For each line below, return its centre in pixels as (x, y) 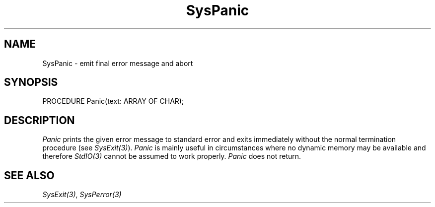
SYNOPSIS (31, 82)
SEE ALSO (29, 175)
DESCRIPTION (39, 120)
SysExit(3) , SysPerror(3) (82, 195)
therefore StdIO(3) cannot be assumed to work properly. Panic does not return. (172, 156)
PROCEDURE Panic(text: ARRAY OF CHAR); (113, 101)
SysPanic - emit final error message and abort (118, 63)
